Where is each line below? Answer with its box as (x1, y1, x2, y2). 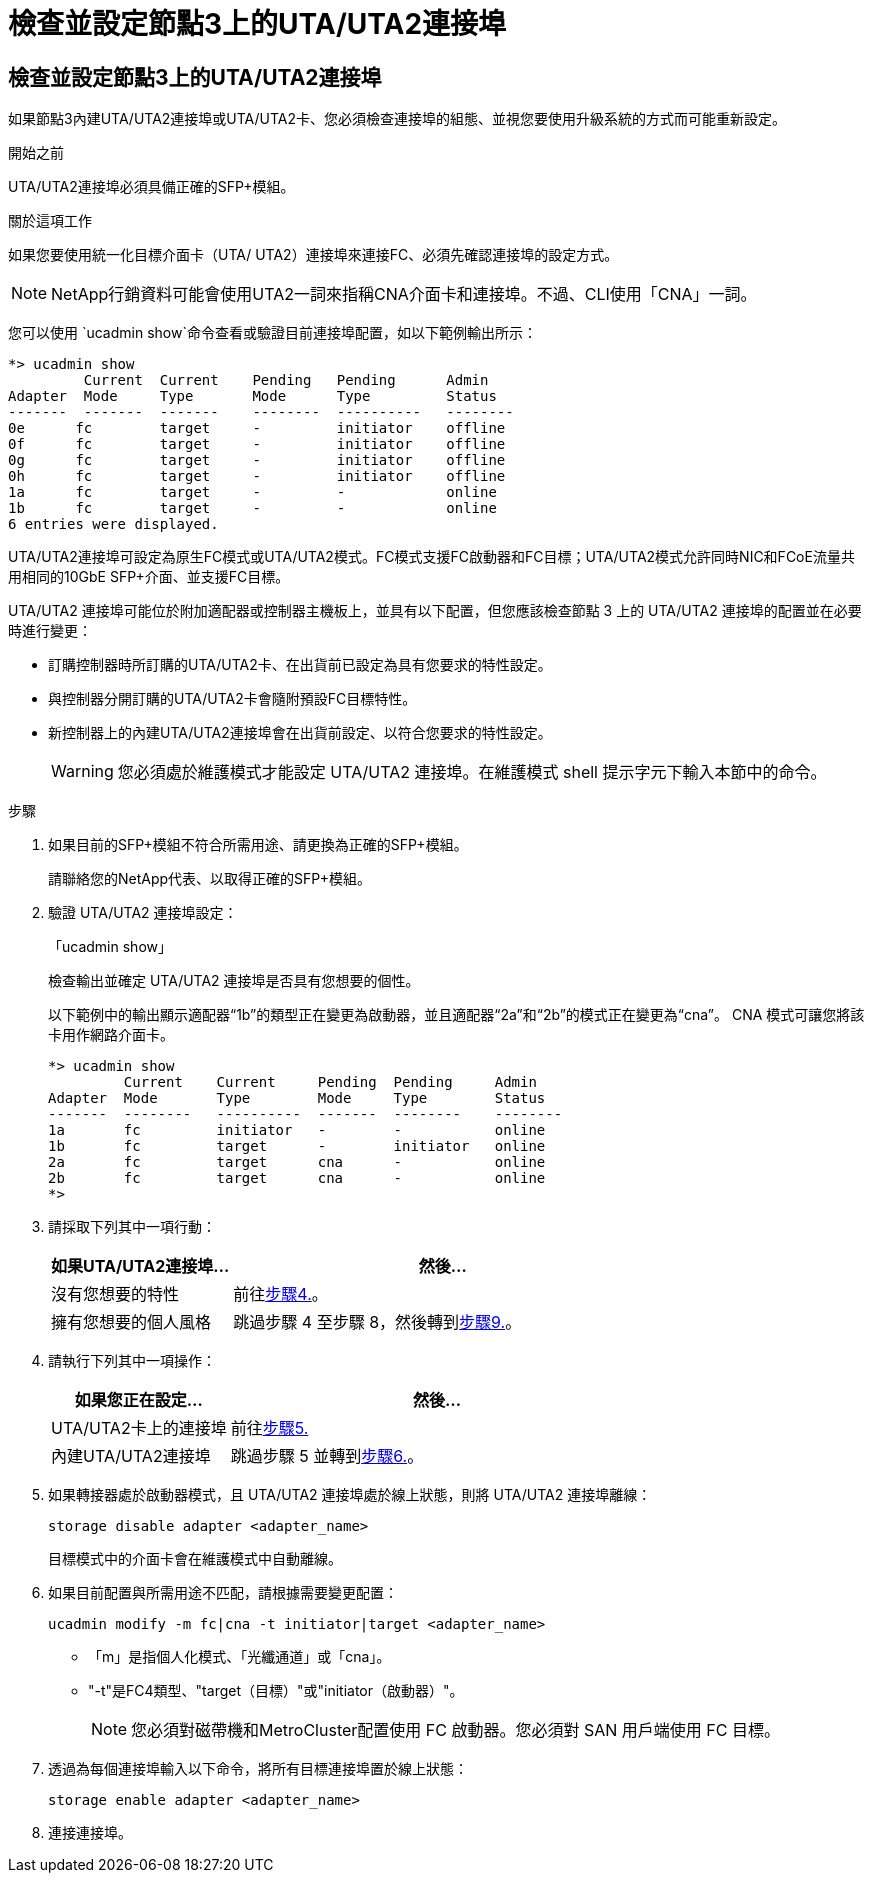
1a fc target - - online (8, 484, 497, 501)
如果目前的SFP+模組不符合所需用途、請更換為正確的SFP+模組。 (48, 836, 468, 854)
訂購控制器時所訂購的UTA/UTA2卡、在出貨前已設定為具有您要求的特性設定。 (48, 656, 552, 674)
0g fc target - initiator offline (8, 452, 506, 469)
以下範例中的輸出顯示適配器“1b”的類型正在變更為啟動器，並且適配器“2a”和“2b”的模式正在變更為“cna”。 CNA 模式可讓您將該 (48, 1006, 865, 1024)
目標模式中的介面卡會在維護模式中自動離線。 (48, 1550, 342, 1568)
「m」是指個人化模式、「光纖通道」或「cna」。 (88, 1648, 391, 1666)
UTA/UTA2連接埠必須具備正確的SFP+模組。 (8, 178, 295, 196)
